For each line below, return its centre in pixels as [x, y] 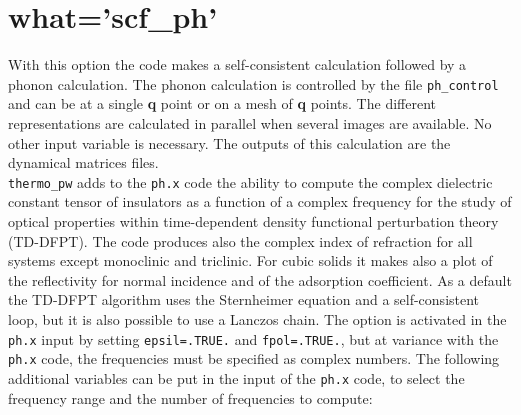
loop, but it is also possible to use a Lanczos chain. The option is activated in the [257, 318]
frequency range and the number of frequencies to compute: [190, 397]
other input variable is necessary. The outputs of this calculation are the [229, 142]
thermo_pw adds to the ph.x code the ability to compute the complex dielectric [250, 181]
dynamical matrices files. [83, 162]
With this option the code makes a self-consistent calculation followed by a [237, 64]
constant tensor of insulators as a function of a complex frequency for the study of [260, 201]
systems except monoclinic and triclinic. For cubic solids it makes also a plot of [250, 260]
